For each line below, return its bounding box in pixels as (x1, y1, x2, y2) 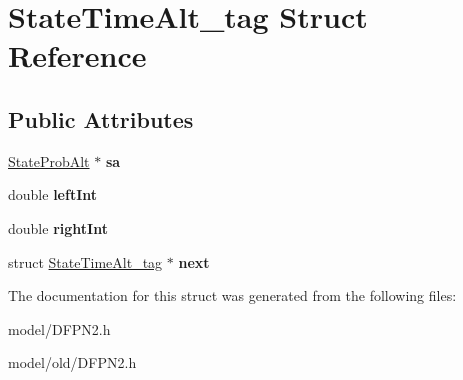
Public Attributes (8, 103, 194, 134)
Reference (8, 35, 147, 76)
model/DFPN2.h (8, 318, 111, 339)
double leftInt (8, 184, 98, 205)
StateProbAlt (8, 150, 90, 171)
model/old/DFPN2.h (8, 352, 137, 373)
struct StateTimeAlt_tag (8, 251, 163, 272)
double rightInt (8, 217, 108, 238)
